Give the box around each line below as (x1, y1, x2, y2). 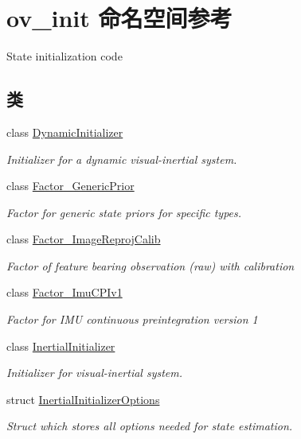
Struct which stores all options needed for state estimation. (6, 418, 293, 434)
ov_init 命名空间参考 (6, 2, 233, 34)
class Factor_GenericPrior (6, 177, 135, 194)
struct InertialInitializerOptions (6, 390, 160, 407)
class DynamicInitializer (6, 123, 123, 140)
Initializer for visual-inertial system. (6, 364, 183, 381)
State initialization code (6, 48, 123, 64)
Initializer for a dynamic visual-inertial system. (6, 150, 237, 167)
